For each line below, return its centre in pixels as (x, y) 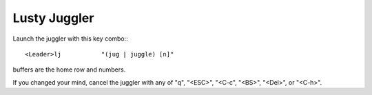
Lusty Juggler (53, 18)
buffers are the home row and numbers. (69, 70)
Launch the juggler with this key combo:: (71, 39)
